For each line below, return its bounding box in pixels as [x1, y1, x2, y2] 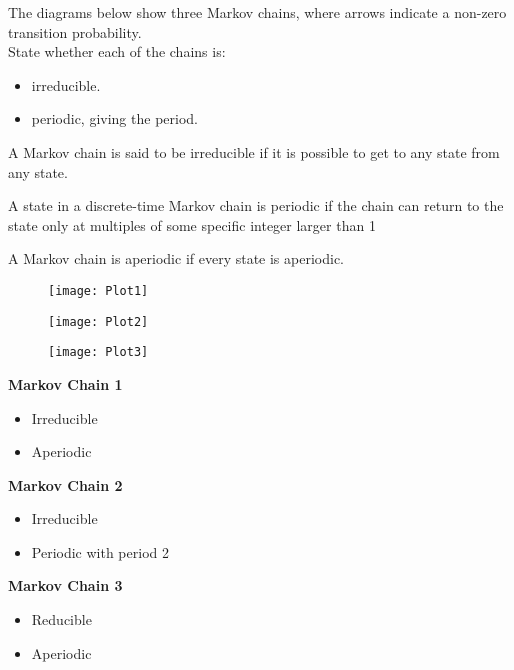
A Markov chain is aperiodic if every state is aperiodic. [8, 248, 344, 269]
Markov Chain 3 [8, 575, 123, 596]
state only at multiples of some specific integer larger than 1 [8, 214, 376, 235]
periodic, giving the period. [31, 108, 198, 129]
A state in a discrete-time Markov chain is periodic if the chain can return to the [8, 195, 504, 216]
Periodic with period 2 [31, 541, 169, 562]
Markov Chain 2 [8, 474, 123, 495]
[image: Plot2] [48, 314, 149, 329]
